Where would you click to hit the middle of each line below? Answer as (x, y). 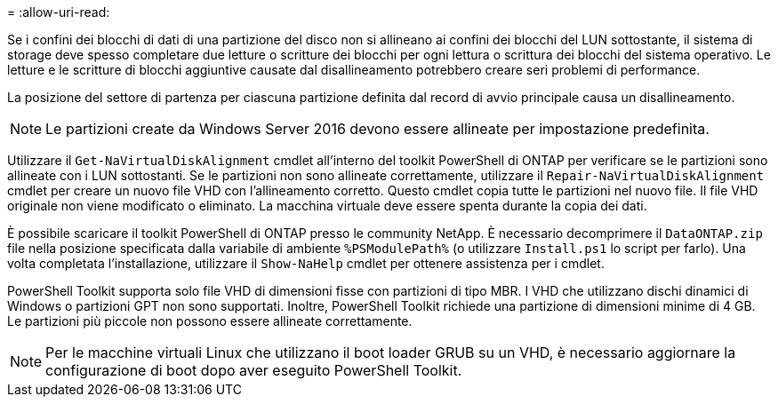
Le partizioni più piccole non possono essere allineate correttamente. (210, 321)
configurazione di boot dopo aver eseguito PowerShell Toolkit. (254, 370)
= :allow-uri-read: (59, 12)
